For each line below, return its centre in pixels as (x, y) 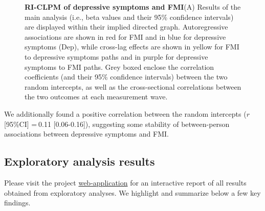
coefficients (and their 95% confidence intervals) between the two (126, 77)
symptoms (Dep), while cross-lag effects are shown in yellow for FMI (132, 47)
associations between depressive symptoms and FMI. (86, 134)
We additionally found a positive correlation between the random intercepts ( (125, 113)
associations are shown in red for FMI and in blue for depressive (125, 36)
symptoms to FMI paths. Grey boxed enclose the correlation (119, 67)
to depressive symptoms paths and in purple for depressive (116, 56)
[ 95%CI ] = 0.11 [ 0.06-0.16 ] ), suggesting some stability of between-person (117, 124)
